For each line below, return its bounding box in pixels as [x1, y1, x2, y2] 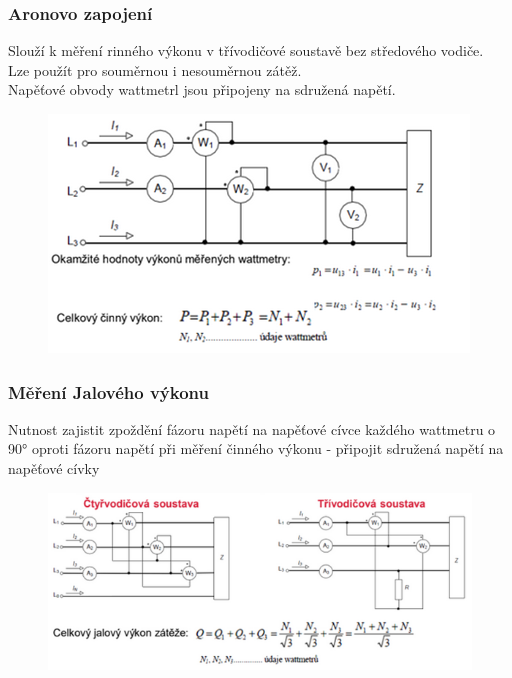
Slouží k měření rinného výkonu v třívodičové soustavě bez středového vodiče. [8, 40, 484, 61]
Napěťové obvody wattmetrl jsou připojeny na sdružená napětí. [8, 79, 396, 100]
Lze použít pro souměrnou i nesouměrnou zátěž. [8, 59, 302, 80]
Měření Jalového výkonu [8, 379, 209, 404]
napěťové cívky [8, 458, 100, 478]
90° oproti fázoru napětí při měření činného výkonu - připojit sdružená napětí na [8, 438, 504, 459]
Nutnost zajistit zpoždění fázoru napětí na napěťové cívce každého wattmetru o [8, 418, 496, 439]
